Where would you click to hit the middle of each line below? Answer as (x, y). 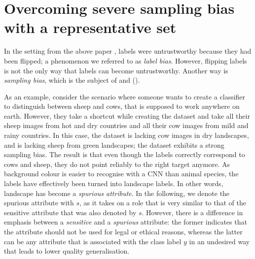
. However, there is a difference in (192, 212)
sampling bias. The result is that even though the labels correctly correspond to (125, 154)
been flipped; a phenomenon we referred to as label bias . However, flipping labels (126, 60)
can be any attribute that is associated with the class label (93, 241)
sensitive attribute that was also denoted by (70, 212)
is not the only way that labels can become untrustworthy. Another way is (116, 70)
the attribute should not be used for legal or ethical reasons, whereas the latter (123, 231)
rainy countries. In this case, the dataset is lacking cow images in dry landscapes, (127, 135)
